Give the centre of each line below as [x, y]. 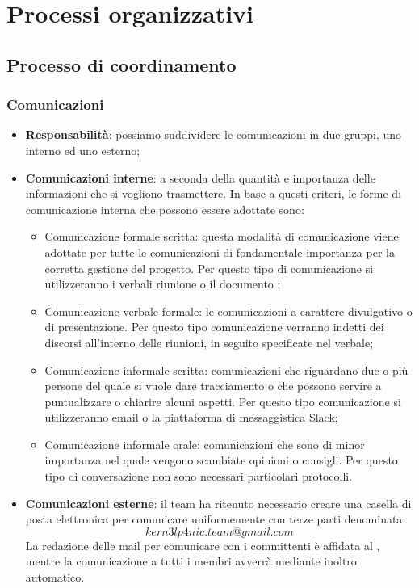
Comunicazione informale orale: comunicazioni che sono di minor [205, 444]
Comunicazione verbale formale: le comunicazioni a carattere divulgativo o [228, 311]
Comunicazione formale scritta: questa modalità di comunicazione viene [222, 236]
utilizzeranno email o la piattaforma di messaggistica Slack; [191, 417]
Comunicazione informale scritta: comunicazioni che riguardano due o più [226, 370]
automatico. [55, 577]
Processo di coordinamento [122, 64]
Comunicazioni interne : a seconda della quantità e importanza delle [200, 177]
